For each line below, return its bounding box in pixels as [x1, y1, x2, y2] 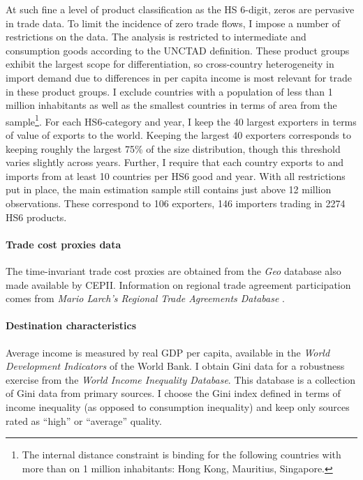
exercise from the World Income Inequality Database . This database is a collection [6, 372, 356, 387]
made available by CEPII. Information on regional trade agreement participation [6, 277, 351, 292]
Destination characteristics [6, 318, 137, 333]
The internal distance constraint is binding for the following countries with [22, 447, 341, 462]
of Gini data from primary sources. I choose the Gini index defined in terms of [6, 386, 341, 400]
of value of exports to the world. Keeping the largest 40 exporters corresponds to [6, 128, 351, 142]
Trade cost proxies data [6, 237, 121, 251]
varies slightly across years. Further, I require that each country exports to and [6, 155, 344, 170]
